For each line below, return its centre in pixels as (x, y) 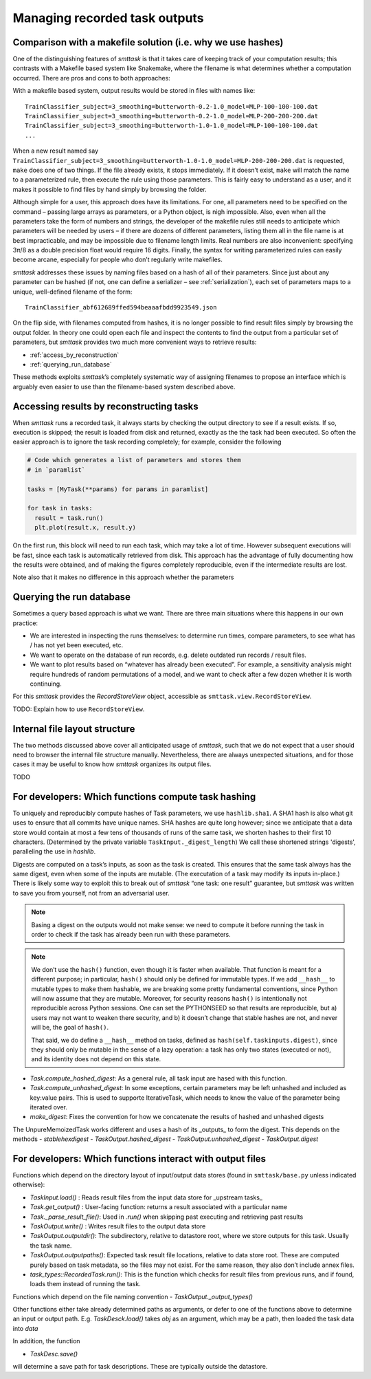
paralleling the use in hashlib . (54, 851)
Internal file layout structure (74, 729)
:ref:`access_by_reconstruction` (75, 355)
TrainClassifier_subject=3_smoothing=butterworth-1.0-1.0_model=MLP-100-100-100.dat (172, 126)
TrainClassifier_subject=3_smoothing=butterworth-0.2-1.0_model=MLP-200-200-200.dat (172, 116)
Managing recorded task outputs (108, 18)
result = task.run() (69, 518)
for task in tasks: (60, 508)
